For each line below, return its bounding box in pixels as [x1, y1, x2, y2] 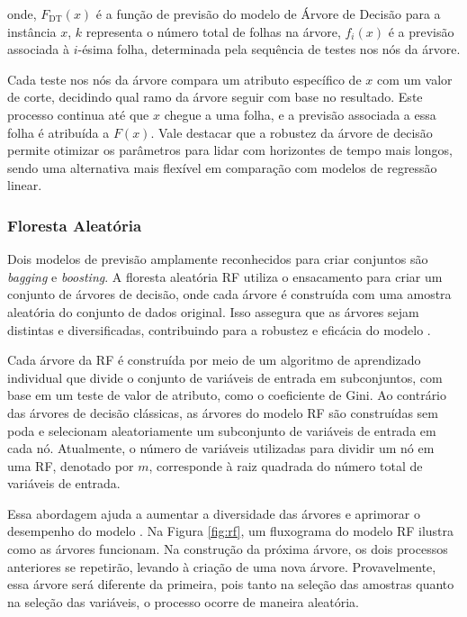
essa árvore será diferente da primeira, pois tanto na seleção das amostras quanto [7, 575, 454, 594]
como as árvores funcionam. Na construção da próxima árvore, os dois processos [7, 540, 448, 558]
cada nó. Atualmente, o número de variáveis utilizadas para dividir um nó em [7, 439, 435, 458]
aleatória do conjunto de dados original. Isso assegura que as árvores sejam [7, 302, 419, 321]
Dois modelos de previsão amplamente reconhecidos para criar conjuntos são [7, 250, 428, 268]
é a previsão [388, 22, 454, 41]
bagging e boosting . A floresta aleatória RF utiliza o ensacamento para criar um [7, 267, 443, 286]
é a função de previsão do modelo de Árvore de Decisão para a [95, 5, 441, 23]
